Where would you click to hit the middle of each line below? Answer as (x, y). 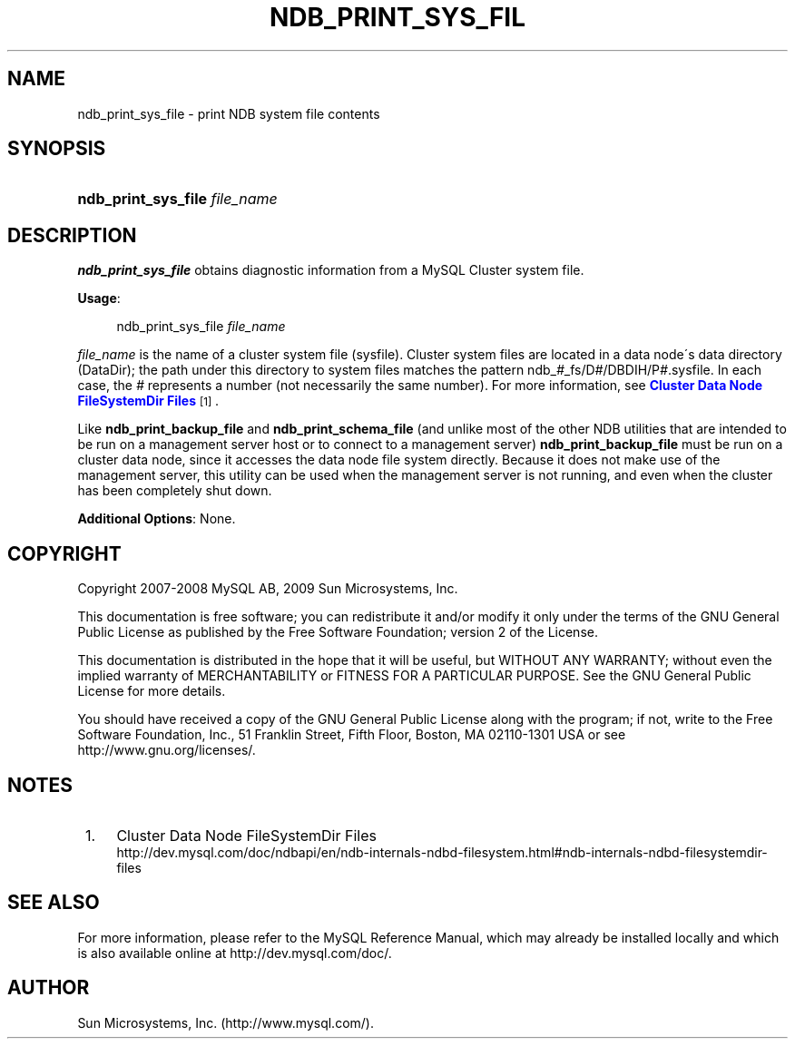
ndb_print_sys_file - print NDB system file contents (229, 113)
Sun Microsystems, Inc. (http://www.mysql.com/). (226, 1022)
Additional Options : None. (157, 519)
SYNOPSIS (57, 149)
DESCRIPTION (72, 235)
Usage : (99, 298)
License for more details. (152, 691)
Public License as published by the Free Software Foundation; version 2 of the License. (338, 632)
